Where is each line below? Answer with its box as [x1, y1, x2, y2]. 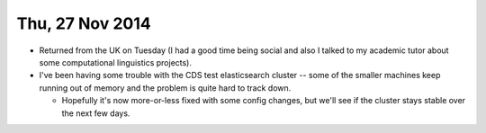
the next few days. [61, 108, 130, 119]
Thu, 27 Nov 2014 [16, 13, 152, 33]
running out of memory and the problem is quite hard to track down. [39, 82, 292, 93]
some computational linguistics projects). [39, 57, 193, 67]
